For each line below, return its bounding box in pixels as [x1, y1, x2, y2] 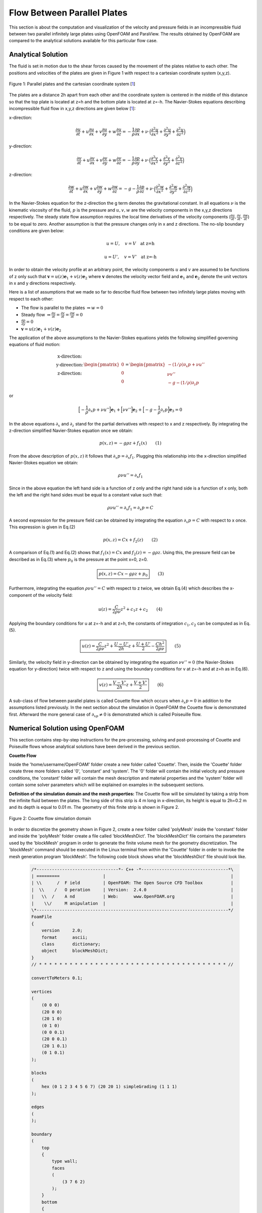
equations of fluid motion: [9, 342, 61, 347]
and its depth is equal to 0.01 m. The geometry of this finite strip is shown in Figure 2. [9, 804, 180, 810]
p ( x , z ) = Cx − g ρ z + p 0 [98, 571, 148, 577]
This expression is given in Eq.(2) [9, 524, 76, 530]
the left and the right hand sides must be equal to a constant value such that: [9, 492, 163, 498]
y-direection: [56, 362, 83, 368]
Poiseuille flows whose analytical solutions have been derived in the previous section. [9, 744, 180, 750]
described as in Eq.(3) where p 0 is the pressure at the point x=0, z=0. [9, 556, 148, 563]
